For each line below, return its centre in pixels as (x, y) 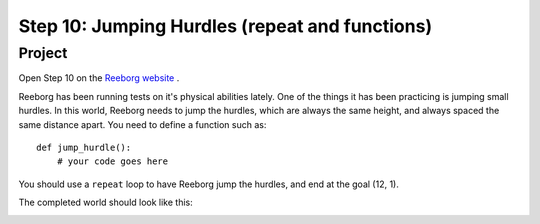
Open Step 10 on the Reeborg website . (99, 78)
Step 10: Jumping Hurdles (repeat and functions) (225, 26)
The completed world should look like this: (106, 202)
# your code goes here (112, 161)
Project (43, 53)
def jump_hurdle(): (84, 147)
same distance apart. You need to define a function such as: (142, 124)
